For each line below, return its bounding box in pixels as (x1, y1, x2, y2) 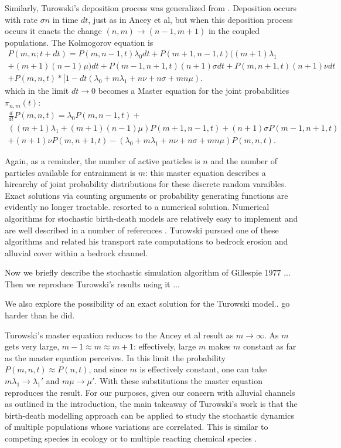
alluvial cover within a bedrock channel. (5, 246, 148, 259)
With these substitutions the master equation (99, 375, 262, 387)
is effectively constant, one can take (139, 363, 267, 375)
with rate (5, 13, 38, 25)
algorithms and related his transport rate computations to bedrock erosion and (5, 235, 288, 247)
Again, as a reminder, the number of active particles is (5, 154, 200, 167)
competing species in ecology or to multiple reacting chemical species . (5, 432, 257, 444)
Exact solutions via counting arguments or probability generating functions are (5, 189, 288, 201)
